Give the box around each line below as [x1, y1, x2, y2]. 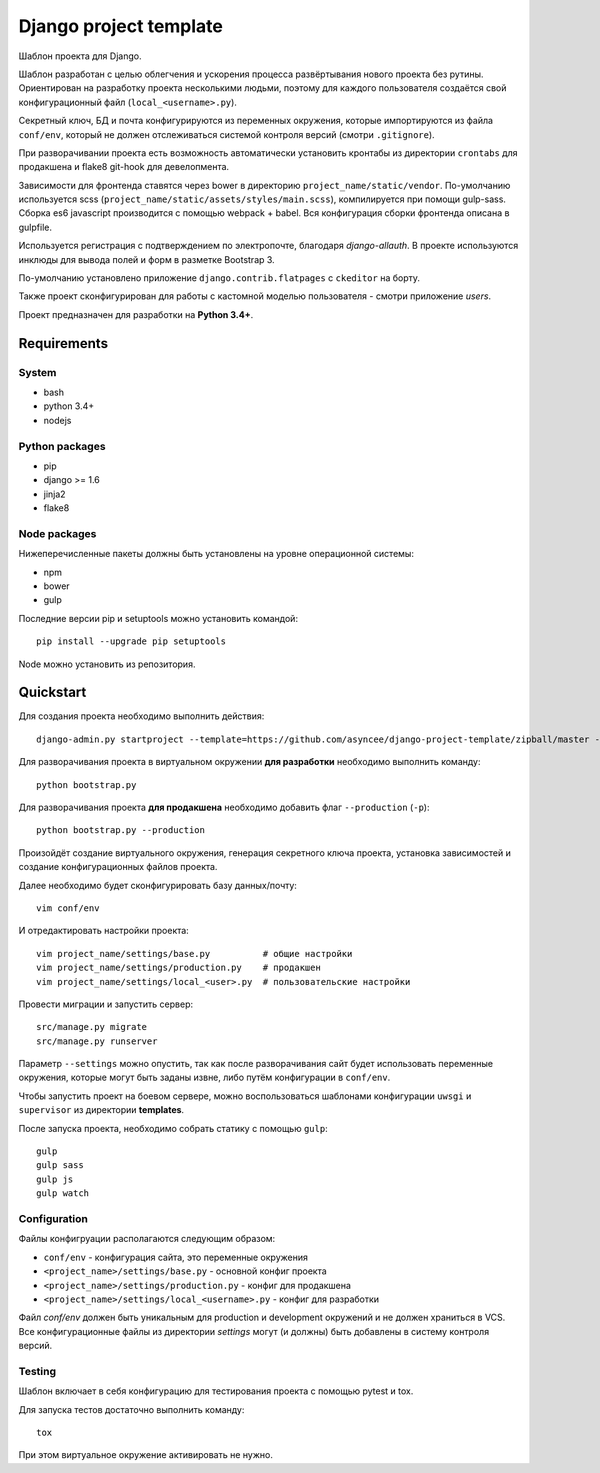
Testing [18, 1364, 57, 1378]
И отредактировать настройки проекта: [18, 925, 189, 937]
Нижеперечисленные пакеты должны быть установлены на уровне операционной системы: [18, 548, 415, 560]
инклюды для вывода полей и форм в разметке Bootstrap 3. [18, 253, 275, 265]
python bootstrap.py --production [36, 825, 205, 836]
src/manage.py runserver [36, 1035, 158, 1047]
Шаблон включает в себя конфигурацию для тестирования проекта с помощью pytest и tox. [18, 1385, 414, 1397]
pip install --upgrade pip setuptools [36, 636, 227, 647]
